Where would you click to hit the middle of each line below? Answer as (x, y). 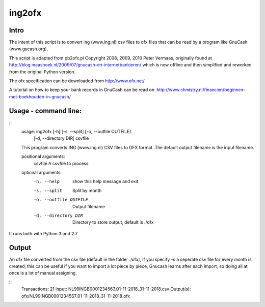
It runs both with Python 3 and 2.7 (43, 233)
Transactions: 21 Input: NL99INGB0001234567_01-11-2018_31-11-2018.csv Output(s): (106, 289)
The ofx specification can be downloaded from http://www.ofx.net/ (77, 81)
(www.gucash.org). (29, 49)
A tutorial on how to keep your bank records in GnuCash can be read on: (82, 90)
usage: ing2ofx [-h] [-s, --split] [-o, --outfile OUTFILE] (76, 132)
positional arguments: (43, 156)
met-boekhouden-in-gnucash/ (40, 96)
